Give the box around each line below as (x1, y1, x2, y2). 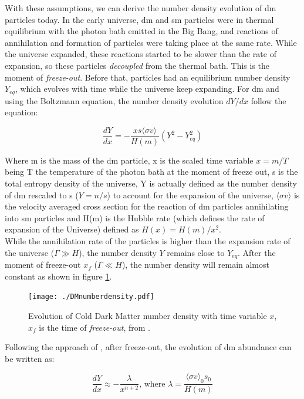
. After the (238, 246, 276, 258)
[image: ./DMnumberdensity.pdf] (28, 292, 154, 301)
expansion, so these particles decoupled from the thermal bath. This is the (5, 59, 270, 71)
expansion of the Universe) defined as (5, 223, 139, 235)
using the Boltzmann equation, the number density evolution (5, 94, 224, 107)
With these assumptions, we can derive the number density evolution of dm (5, 2, 276, 14)
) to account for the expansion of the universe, (107, 188, 273, 201)
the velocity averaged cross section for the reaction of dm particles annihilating (5, 200, 289, 212)
